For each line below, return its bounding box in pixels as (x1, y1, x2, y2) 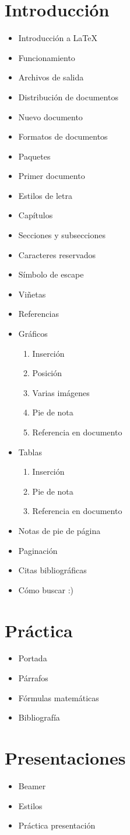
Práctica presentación (18, 819, 96, 831)
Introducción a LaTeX (18, 32, 97, 44)
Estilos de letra (18, 189, 72, 201)
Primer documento (18, 170, 85, 182)
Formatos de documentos (18, 130, 108, 143)
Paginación (18, 544, 58, 556)
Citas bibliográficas (18, 564, 87, 576)
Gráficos (18, 327, 48, 340)
